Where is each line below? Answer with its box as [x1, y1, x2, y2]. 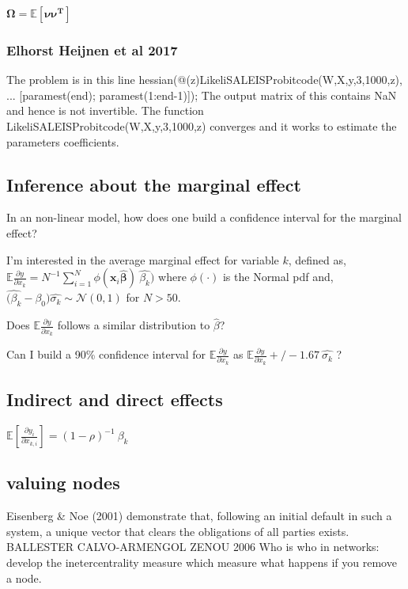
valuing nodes [6, 470, 120, 495]
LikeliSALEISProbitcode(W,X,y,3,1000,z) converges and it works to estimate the [6, 118, 397, 134]
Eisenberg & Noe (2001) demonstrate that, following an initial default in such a [6, 507, 392, 524]
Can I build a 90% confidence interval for [6, 346, 206, 363]
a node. [6, 569, 42, 586]
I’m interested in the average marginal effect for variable [6, 251, 279, 268]
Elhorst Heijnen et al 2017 [6, 40, 178, 59]
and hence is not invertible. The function [6, 102, 204, 119]
